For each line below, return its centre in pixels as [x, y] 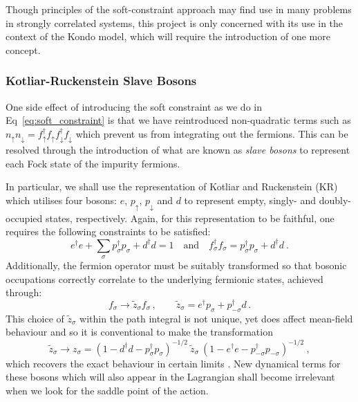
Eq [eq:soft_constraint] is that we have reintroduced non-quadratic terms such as [178, 120]
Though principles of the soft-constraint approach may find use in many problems [179, 9]
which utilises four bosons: [61, 200]
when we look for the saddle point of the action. [107, 390]
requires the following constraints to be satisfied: [108, 231]
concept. [23, 49]
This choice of [35, 318]
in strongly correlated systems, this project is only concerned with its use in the [175, 22]
